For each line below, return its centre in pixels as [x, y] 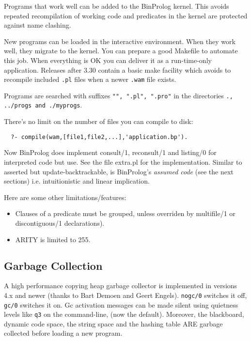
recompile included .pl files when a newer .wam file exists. [90, 79]
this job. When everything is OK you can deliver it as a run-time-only [108, 60]
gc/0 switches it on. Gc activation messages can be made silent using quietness [121, 304]
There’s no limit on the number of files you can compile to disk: [99, 121]
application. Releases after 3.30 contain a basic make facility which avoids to [118, 70]
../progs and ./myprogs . [43, 105]
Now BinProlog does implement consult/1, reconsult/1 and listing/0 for [110, 152]
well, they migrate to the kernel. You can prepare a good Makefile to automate [121, 51]
